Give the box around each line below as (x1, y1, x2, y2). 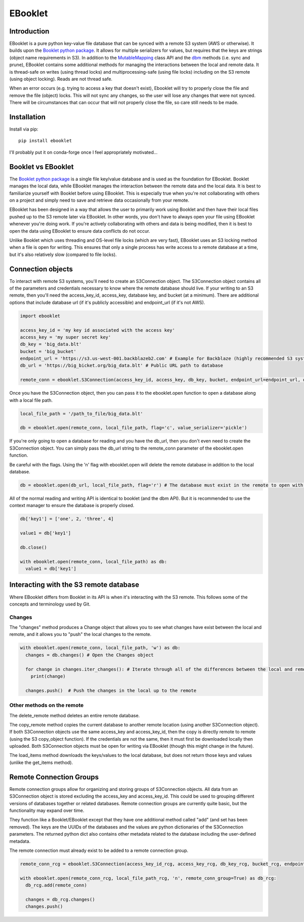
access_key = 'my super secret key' (20, 334, 111, 340)
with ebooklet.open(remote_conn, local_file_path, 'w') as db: (20, 645, 181, 651)
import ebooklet (20, 313, 61, 319)
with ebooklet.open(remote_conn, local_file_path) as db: (20, 559, 167, 564)
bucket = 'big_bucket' (20, 348, 77, 354)
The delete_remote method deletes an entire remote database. (9, 712, 140, 718)
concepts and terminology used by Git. (9, 601, 91, 607)
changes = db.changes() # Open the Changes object (25, 652, 154, 658)
